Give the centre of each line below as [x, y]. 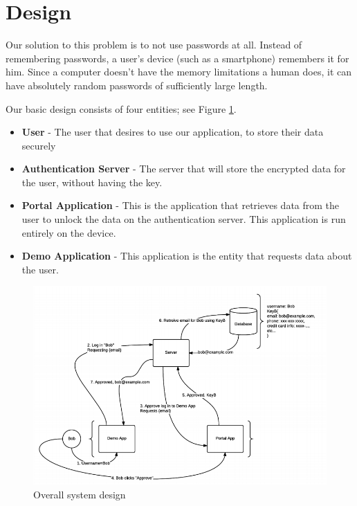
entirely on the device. [69, 232]
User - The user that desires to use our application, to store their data [173, 132]
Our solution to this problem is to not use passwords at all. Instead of [154, 45]
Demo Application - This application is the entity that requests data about [187, 256]
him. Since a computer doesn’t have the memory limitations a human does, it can [179, 72]
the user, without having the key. [92, 182]
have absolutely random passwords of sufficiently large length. [137, 85]
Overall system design [80, 494]
